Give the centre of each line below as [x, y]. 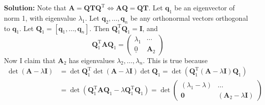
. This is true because [175, 60]
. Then [99, 28]
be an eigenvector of [205, 7]
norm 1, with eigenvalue [40, 17]
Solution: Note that [35, 7]
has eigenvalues [92, 60]
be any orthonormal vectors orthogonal [189, 17]
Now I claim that [30, 60]
